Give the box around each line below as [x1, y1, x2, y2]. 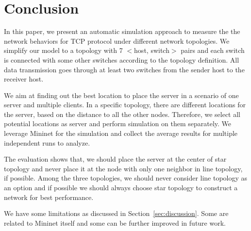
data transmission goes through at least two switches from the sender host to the [4, 64, 245, 74]
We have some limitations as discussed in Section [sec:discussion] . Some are [4, 208, 229, 218]
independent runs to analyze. [4, 137, 90, 148]
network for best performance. [4, 192, 94, 202]
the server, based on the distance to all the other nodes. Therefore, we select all [4, 109, 241, 119]
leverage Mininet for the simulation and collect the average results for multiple [4, 128, 238, 138]
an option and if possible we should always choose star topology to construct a [4, 182, 238, 193]
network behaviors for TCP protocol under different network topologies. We [4, 35, 230, 46]
